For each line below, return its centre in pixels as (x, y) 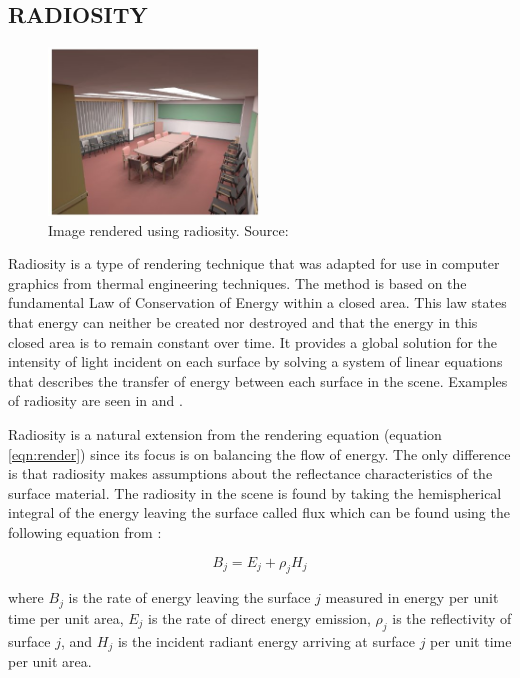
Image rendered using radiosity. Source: (168, 229)
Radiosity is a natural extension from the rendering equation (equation (225, 433)
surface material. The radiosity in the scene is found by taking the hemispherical (255, 492)
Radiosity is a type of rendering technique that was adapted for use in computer (254, 263)
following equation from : (85, 531)
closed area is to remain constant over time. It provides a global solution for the (252, 341)
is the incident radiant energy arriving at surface (266, 640)
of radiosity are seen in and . (95, 400)
